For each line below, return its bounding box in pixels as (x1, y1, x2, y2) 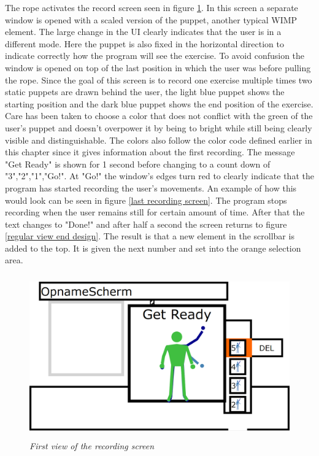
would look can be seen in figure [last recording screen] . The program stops (5, 193, 287, 206)
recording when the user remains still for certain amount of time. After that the (5, 206, 305, 218)
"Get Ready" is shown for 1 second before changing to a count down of (5, 157, 271, 170)
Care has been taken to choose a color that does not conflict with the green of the (5, 109, 313, 122)
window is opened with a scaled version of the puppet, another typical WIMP (5, 13, 298, 26)
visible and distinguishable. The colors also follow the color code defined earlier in (5, 133, 312, 146)
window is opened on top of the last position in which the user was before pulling (5, 61, 311, 74)
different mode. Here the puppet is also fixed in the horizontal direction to (5, 37, 284, 50)
